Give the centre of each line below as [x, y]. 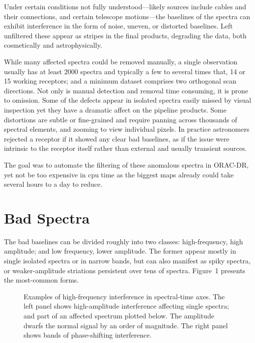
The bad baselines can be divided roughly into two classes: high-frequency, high [124, 241]
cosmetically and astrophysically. [53, 45]
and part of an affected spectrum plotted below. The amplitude [119, 315]
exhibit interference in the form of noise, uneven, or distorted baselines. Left [118, 26]
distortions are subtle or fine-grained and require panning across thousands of [121, 119]
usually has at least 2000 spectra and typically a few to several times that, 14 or [125, 71]
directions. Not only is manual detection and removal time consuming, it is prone [126, 90]
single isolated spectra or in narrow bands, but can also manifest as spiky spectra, [127, 260]
